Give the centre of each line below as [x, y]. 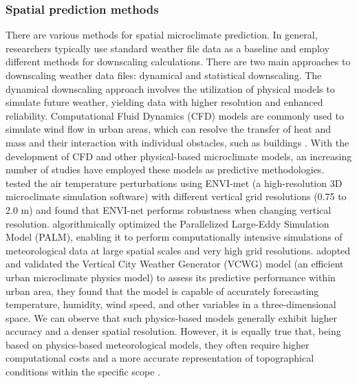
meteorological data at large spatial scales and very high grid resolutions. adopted [178, 250]
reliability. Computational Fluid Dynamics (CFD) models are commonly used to [175, 115]
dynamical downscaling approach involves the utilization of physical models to [170, 88]
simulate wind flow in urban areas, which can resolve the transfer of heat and [169, 129]
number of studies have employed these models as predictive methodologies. [165, 169]
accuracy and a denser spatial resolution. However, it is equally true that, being [173, 331]
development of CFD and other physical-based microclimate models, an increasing [179, 156]
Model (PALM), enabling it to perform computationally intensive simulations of [174, 237]
